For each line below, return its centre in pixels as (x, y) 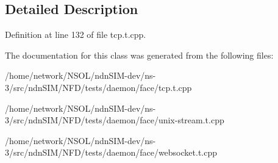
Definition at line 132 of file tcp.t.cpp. (76, 34)
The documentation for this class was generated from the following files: (139, 55)
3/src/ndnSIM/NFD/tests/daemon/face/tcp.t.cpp (98, 87)
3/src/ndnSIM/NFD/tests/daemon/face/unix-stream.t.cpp (115, 120)
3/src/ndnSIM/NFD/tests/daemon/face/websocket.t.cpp (111, 152)
